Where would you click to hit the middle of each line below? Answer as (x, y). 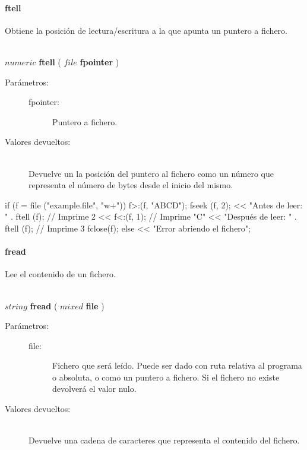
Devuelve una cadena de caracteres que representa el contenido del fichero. (164, 440)
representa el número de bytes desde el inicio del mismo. (131, 185)
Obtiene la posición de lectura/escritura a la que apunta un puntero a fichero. (146, 30)
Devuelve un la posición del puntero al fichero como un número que (151, 173)
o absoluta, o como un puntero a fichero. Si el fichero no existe (166, 377)
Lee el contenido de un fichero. (60, 274)
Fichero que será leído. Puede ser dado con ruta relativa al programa (177, 365)
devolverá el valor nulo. (94, 389)
